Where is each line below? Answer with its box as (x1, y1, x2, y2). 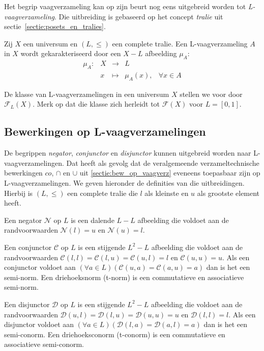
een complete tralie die (67, 187, 138, 198)
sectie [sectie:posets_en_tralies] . (4, 21, 106, 32)
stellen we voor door (180, 88, 243, 99)
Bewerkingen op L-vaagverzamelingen (4, 123, 206, 139)
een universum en (23, 38, 78, 48)
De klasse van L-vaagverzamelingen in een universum (4, 88, 169, 99)
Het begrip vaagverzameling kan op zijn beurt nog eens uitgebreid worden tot (4, 1, 246, 11)
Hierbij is (4, 187, 33, 198)
